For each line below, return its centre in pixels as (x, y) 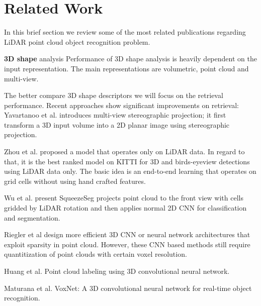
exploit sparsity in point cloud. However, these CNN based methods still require (127, 244)
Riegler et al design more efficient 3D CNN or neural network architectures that (127, 234)
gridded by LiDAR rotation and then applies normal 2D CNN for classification (125, 208)
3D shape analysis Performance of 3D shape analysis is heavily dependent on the (130, 59)
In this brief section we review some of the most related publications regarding (125, 32)
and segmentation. (32, 217)
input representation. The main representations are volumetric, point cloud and (126, 68)
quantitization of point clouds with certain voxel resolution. (96, 254)
